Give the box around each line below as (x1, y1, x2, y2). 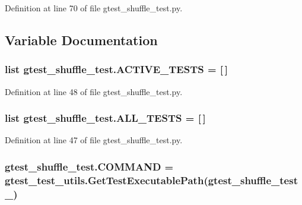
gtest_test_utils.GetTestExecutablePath (5, 172, 204, 187)
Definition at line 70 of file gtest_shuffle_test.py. (5, 2, 183, 14)
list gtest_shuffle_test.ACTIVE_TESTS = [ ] (5, 62, 228, 77)
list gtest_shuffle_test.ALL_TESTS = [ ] (5, 111, 206, 125)
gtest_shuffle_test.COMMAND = (5, 159, 174, 174)
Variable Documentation (5, 30, 158, 49)
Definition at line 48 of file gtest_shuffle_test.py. (5, 85, 183, 97)
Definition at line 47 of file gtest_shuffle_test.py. (5, 134, 183, 146)
